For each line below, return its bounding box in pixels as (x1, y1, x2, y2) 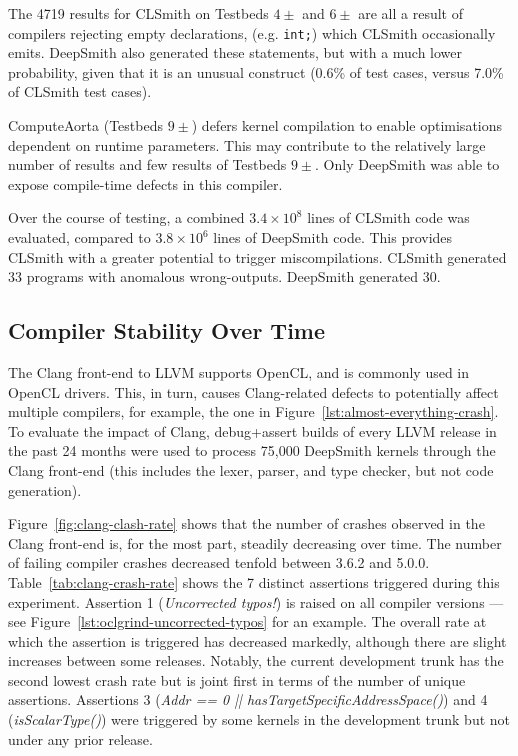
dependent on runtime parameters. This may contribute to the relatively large (8, 134, 486, 155)
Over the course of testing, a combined (8, 207, 245, 228)
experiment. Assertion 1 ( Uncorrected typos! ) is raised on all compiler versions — (8, 591, 504, 612)
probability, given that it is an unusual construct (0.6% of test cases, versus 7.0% (8, 61, 504, 82)
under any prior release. (8, 728, 153, 749)
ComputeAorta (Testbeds (8, 115, 163, 136)
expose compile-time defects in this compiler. (8, 173, 283, 194)
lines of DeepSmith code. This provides (213, 227, 453, 247)
